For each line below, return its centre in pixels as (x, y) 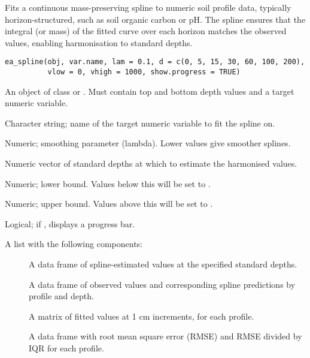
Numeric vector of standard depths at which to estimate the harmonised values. (151, 163)
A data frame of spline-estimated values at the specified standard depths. (163, 264)
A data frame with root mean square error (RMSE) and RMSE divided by (165, 336)
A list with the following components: (74, 244)
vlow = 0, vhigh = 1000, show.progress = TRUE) (144, 72)
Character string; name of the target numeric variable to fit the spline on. (140, 123)
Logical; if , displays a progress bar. (70, 223)
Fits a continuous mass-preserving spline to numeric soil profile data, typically (148, 7)
